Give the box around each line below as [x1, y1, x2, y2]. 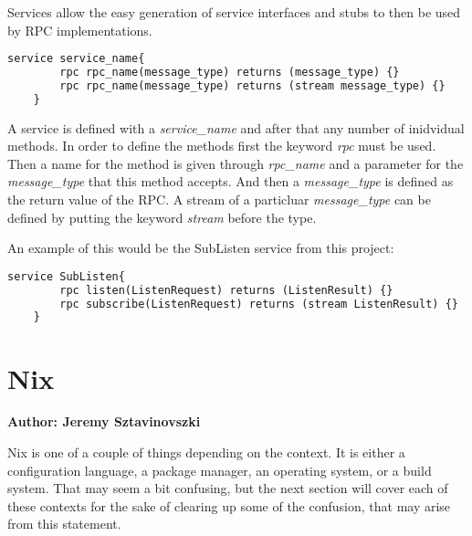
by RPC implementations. [7, 20, 152, 39]
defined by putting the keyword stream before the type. [7, 207, 317, 226]
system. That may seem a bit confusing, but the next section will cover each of [7, 478, 448, 498]
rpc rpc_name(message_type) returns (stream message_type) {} [59, 79, 446, 92]
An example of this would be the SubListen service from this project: [7, 238, 394, 257]
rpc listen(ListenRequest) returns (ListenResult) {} [59, 283, 393, 297]
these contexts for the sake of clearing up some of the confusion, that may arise [7, 496, 451, 515]
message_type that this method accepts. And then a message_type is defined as [7, 172, 454, 191]
